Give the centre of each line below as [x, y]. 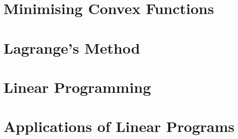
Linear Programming [77, 87]
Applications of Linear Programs [119, 126]
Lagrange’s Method [72, 47]
